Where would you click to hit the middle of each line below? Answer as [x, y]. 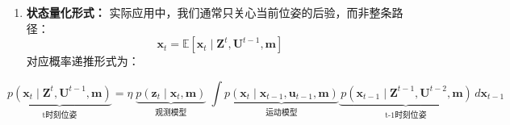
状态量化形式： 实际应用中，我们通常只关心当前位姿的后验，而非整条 [209, 12]
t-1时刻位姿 [406, 115]
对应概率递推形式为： [83, 61]
